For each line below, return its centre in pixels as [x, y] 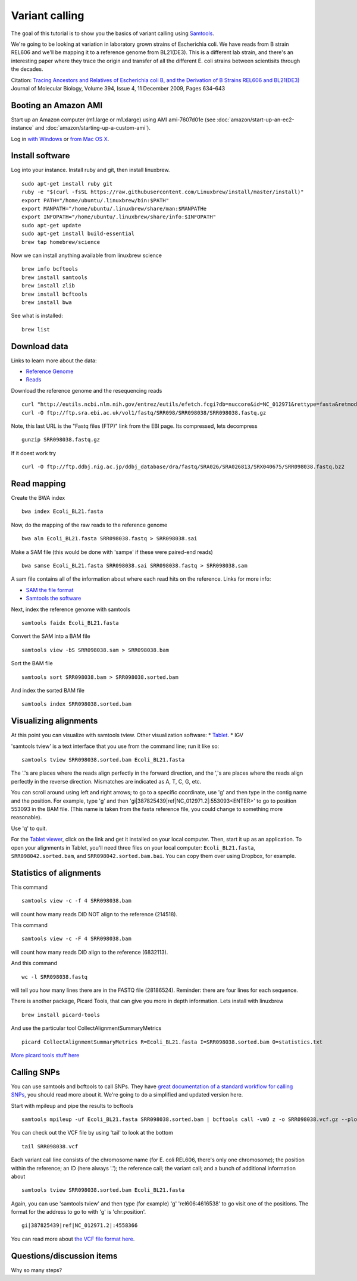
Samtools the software [54, 599]
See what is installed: [37, 316]
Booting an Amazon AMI [57, 105]
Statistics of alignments [56, 873]
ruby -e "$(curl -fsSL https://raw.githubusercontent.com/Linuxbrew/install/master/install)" [163, 192]
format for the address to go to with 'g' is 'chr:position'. [79, 1212]
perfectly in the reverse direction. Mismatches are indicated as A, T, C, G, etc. [106, 781]
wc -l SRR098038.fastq [55, 977]
